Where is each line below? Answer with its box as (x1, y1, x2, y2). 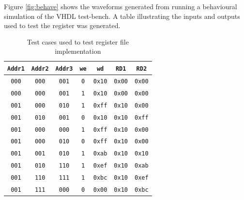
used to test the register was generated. (4, 20, 121, 31)
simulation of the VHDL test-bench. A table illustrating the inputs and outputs (4, 11, 240, 21)
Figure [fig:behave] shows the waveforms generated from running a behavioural (4, 1, 237, 11)
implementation (55, 46, 101, 56)
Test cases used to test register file (27, 36, 129, 46)
